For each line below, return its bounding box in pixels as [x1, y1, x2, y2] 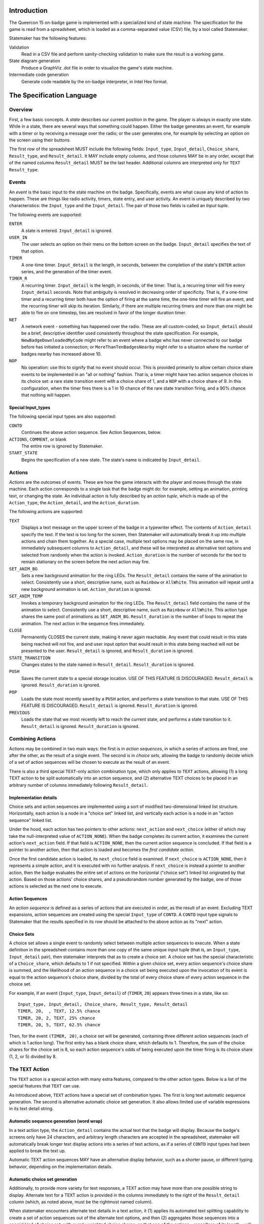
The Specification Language [9, 91, 97, 100]
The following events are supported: [9, 212, 82, 217]
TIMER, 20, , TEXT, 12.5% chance [18, 1009, 100, 1014]
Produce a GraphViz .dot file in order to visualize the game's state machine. [21, 65, 173, 71]
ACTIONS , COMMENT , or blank [9, 436, 67, 442]
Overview [9, 106, 33, 113]
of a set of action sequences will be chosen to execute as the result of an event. [9, 759, 171, 765]
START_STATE [9, 450, 38, 456]
